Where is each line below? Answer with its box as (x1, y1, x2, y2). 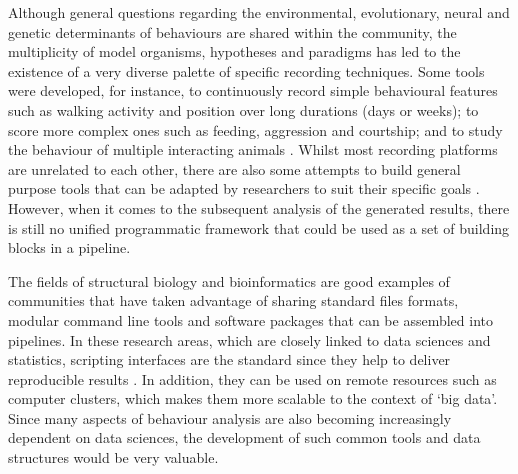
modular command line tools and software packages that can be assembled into (8, 309, 494, 330)
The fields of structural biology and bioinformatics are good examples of (8, 270, 450, 291)
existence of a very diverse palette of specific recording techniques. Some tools (8, 60, 485, 81)
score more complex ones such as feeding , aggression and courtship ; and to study (8, 119, 503, 140)
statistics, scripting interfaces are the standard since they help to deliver (8, 349, 451, 370)
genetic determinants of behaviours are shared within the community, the (8, 21, 457, 42)
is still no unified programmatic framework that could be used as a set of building (8, 217, 510, 238)
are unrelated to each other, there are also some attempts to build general (8, 158, 461, 179)
